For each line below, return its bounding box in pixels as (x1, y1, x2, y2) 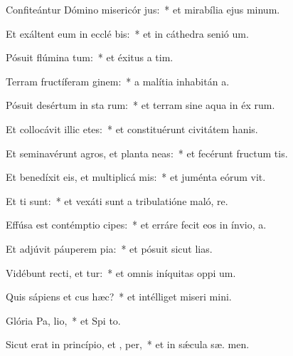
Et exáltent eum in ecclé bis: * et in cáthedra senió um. (6, 26, 249, 41)
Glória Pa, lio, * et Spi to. (6, 313, 121, 328)
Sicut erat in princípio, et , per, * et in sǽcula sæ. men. (6, 337, 250, 352)
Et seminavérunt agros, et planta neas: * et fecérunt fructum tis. (6, 145, 288, 160)
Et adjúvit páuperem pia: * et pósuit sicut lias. (6, 241, 213, 256)
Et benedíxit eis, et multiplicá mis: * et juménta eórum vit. (6, 169, 266, 184)
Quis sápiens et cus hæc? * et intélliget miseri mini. (6, 289, 232, 304)
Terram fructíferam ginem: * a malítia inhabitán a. (6, 73, 230, 88)
